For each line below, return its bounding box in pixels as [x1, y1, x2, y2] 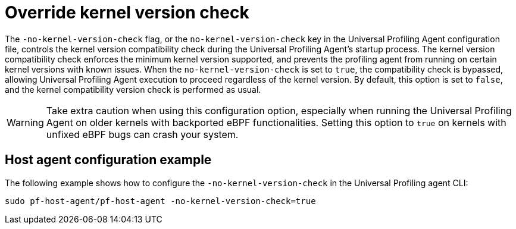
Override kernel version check [5, 2, 249, 23]
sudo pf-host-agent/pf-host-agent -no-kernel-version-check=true [5, 196, 316, 206]
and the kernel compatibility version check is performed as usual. [5, 84, 261, 95]
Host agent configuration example [5, 152, 212, 168]
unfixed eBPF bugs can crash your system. [46, 128, 239, 140]
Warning [7, 116, 44, 128]
